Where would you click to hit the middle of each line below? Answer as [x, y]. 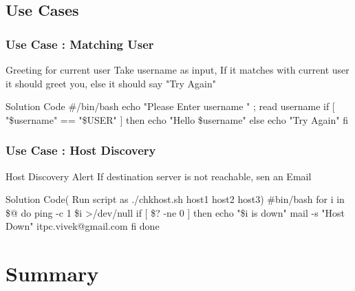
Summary [52, 273]
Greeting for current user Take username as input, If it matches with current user [177, 69]
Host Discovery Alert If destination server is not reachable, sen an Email [159, 176]
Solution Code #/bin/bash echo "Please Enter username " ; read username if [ [170, 106]
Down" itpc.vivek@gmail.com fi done [83, 226]
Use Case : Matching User [80, 44]
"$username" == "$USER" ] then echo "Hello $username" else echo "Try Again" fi [177, 119]
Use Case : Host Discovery [81, 150]
